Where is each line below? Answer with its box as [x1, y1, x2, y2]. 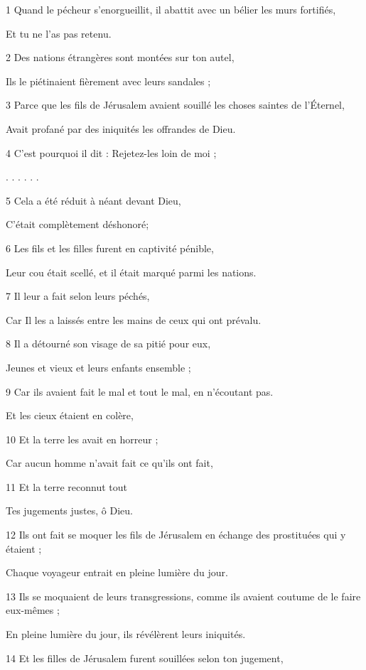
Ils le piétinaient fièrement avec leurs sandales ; [6, 73, 211, 88]
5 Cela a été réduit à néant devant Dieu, [6, 193, 181, 207]
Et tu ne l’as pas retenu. [6, 26, 112, 40]
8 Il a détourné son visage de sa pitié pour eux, [6, 336, 211, 351]
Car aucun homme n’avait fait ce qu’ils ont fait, [6, 455, 213, 470]
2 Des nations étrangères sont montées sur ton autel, [6, 50, 235, 65]
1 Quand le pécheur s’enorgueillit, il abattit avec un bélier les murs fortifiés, [6, 2, 336, 16]
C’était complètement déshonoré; [6, 217, 149, 232]
